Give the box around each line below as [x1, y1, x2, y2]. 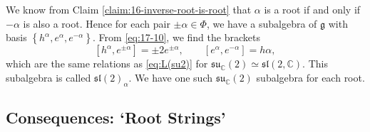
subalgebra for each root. [256, 70, 365, 84]
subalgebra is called [6, 70, 91, 84]
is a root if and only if [264, 2, 361, 16]
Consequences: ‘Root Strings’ [6, 106, 226, 128]
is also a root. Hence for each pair [23, 16, 170, 31]
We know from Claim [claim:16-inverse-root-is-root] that [6, 2, 252, 16]
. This [302, 56, 328, 71]
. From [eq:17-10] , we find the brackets [93, 30, 260, 45]
